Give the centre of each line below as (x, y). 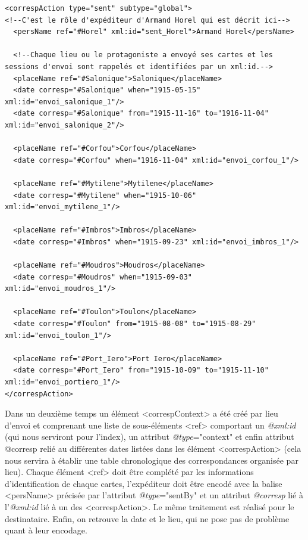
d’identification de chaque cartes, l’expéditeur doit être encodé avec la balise (144, 483)
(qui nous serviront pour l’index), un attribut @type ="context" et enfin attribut (150, 437)
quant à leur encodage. (46, 530)
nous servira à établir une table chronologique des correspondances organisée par (152, 460)
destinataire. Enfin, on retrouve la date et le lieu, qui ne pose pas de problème (147, 518)
